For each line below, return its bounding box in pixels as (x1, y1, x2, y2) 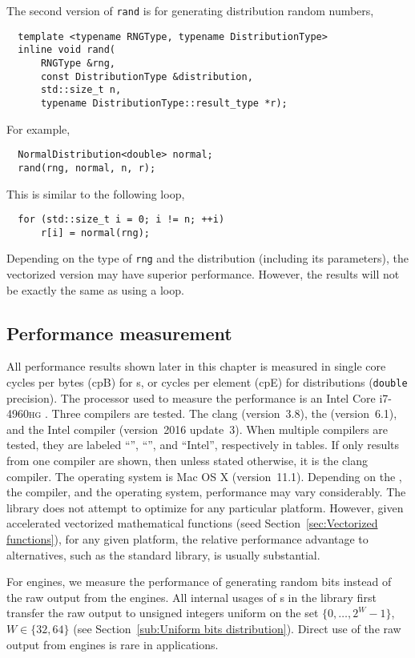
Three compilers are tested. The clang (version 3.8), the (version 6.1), (51, 405, 397, 422)
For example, (6, 120, 71, 137)
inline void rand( (18, 44, 116, 56)
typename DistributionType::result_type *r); (40, 97, 288, 109)
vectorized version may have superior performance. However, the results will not (6, 266, 400, 283)
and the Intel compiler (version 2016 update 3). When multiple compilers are (6, 420, 388, 437)
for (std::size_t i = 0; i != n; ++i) (18, 214, 225, 226)
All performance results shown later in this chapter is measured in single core (6, 358, 386, 375)
